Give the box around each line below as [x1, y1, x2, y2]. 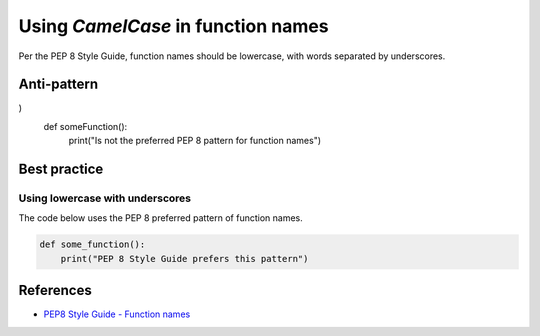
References [18, 282, 92, 299]
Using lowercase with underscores [18, 191, 192, 205]
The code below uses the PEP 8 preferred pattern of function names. [18, 212, 304, 224]
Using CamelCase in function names [18, 15, 329, 37]
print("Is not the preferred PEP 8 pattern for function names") [68, 135, 322, 147]
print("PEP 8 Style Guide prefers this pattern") [60, 253, 309, 264]
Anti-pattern [18, 76, 99, 93]
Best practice [18, 161, 104, 178]
